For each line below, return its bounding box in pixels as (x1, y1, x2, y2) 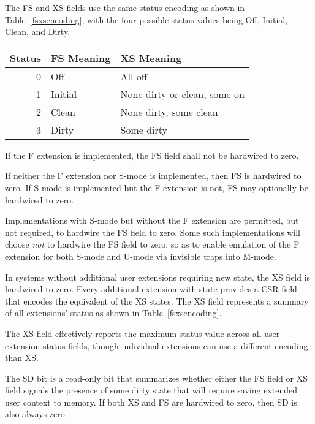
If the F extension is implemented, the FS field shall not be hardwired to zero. (5, 148, 299, 161)
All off (120, 69, 148, 83)
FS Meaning (50, 50, 111, 65)
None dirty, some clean (120, 104, 218, 119)
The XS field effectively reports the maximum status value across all (5, 327, 262, 339)
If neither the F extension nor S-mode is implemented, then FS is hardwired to (5, 169, 302, 182)
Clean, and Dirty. (5, 25, 70, 38)
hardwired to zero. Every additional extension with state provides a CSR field (5, 282, 297, 295)
